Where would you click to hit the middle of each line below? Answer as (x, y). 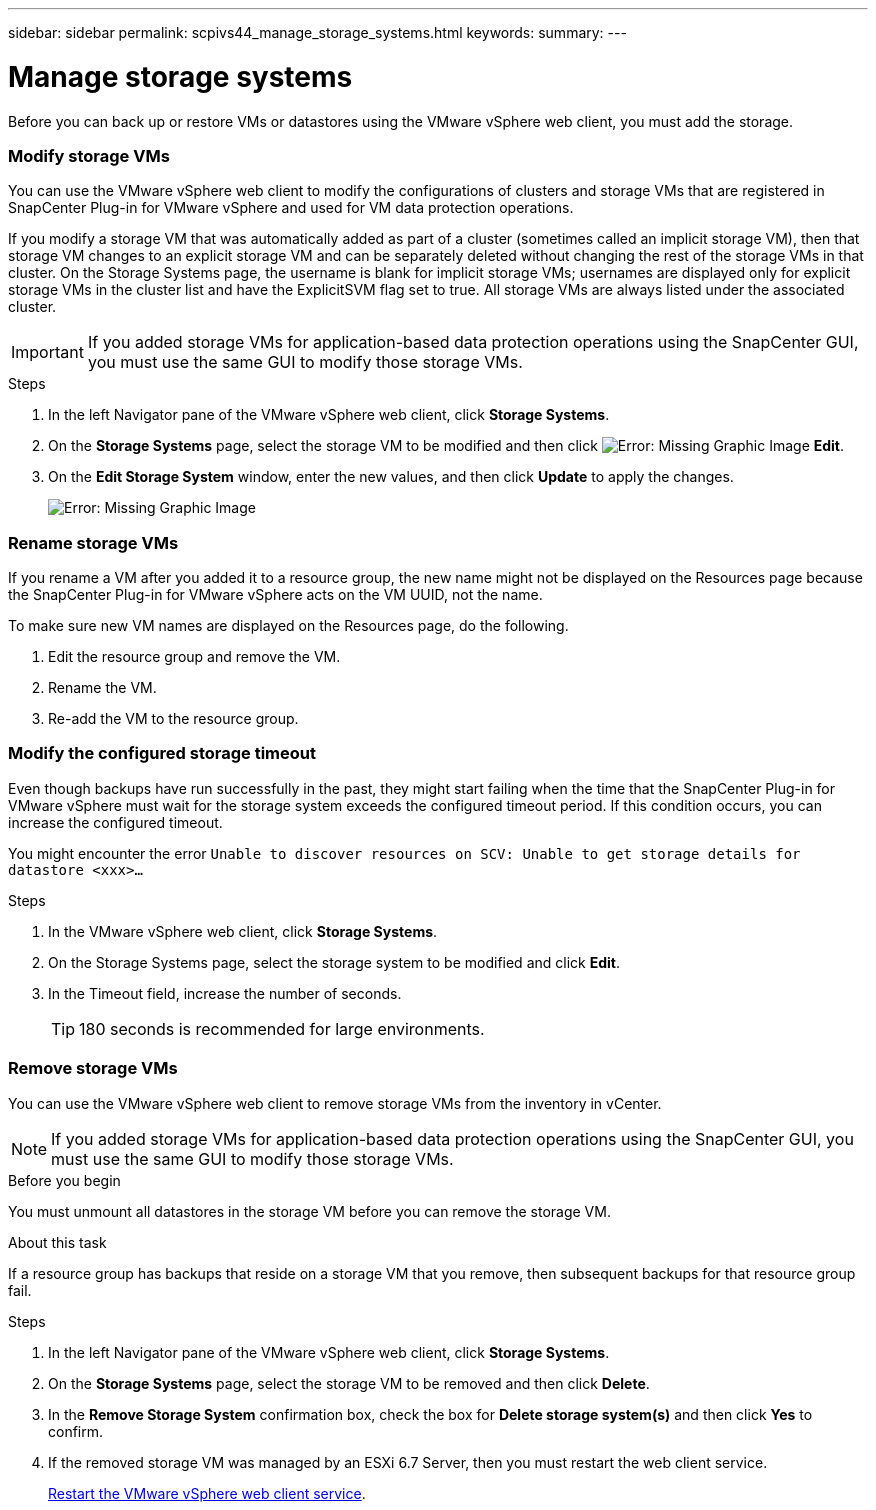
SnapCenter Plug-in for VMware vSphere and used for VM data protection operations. (291, 208)
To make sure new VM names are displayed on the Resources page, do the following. (288, 625)
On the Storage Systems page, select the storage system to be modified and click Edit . (334, 962)
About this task (57, 1242)
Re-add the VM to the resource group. (173, 718)
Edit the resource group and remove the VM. (194, 656)
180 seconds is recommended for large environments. (282, 1028)
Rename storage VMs (93, 542)
